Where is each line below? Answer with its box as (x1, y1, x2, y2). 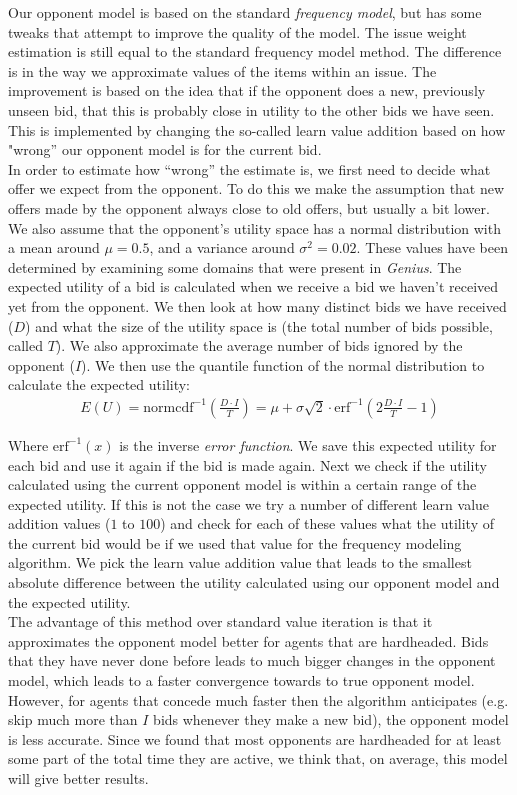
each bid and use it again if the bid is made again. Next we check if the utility (8, 454, 487, 475)
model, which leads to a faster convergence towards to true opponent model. (8, 670, 475, 691)
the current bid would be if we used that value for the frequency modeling (8, 532, 462, 553)
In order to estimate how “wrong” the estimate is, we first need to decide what (8, 158, 491, 179)
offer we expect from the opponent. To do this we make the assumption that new (8, 178, 505, 199)
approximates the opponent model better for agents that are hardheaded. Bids (8, 630, 489, 651)
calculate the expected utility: (8, 374, 190, 395)
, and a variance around (149, 237, 295, 258)
